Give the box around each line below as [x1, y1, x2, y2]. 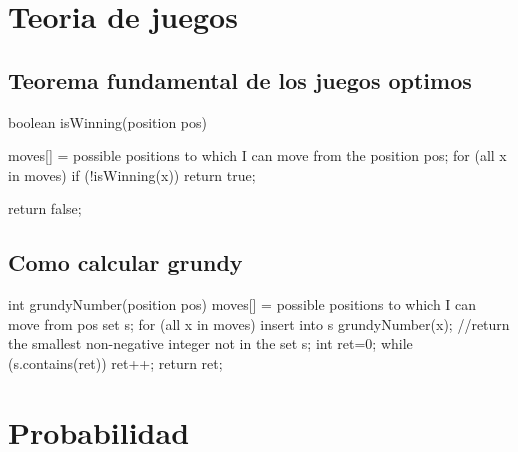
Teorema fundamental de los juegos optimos [8, 64, 472, 95]
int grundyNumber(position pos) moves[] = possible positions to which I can [8, 294, 477, 315]
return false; [8, 198, 82, 219]
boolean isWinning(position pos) [8, 111, 208, 132]
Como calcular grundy [8, 247, 243, 278]
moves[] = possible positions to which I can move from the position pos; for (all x [8, 145, 507, 166]
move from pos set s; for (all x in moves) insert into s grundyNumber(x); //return [8, 313, 510, 334]
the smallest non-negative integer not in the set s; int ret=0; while [8, 333, 413, 354]
